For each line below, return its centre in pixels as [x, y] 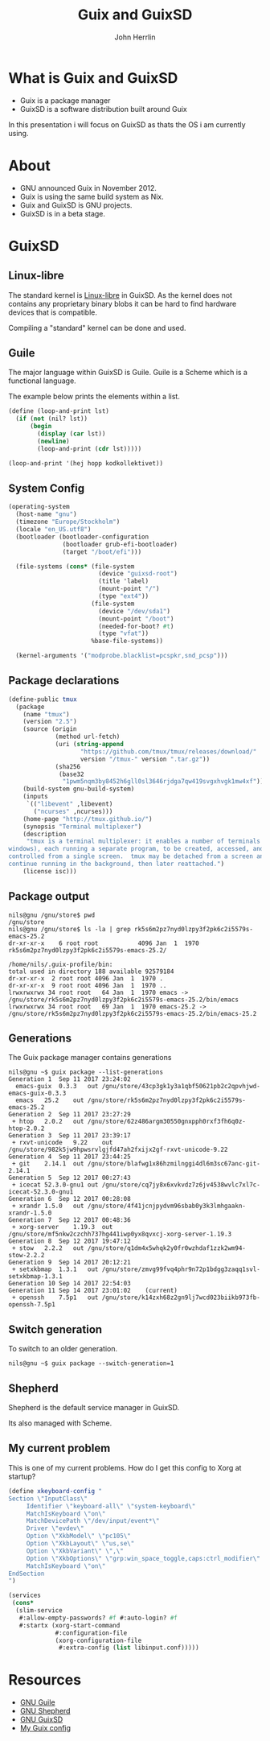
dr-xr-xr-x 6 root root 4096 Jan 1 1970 [104, 943]
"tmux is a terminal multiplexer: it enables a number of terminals [143, 842]
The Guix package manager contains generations [90, 1058]
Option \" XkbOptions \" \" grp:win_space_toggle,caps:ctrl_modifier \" [143, 1558]
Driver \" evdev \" [55, 1529]
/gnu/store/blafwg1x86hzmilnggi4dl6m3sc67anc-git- [174, 1164]
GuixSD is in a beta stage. [63, 213]
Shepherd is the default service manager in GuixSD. [94, 1408]
